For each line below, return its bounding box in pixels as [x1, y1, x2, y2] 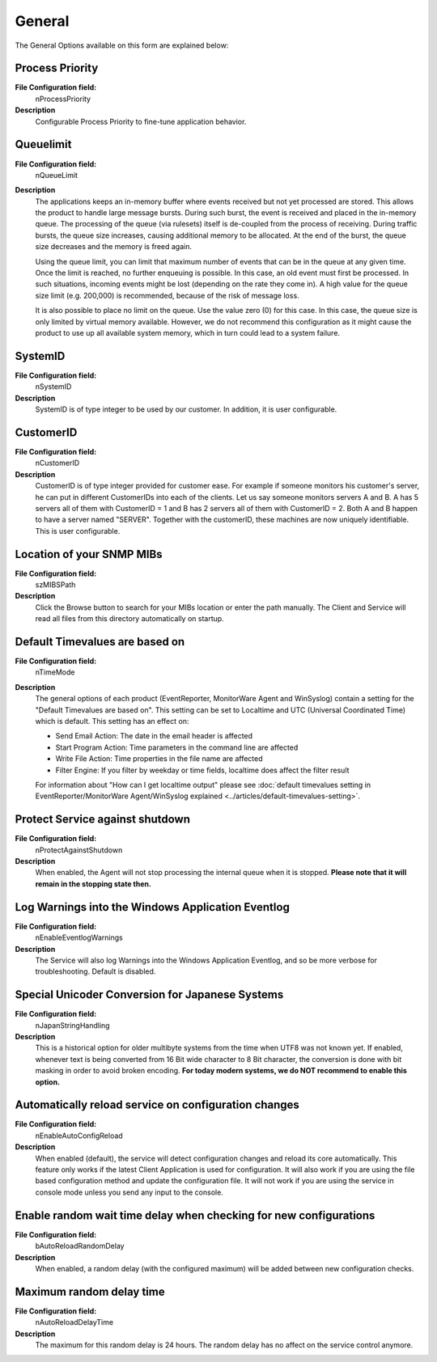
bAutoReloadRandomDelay [35, 1241, 125, 1251]
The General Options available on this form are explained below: [15, 40, 229, 50]
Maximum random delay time [15, 1284, 165, 1298]
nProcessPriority [35, 94, 91, 104]
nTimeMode [35, 667, 75, 677]
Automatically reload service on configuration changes [15, 1098, 299, 1112]
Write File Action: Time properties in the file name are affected [55, 754, 263, 763]
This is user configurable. [35, 526, 121, 535]
